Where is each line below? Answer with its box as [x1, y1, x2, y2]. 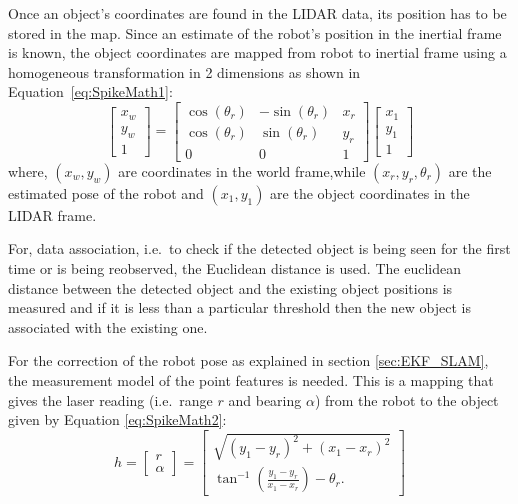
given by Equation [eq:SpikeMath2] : [8, 409, 227, 430]
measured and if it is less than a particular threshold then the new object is [8, 297, 472, 318]
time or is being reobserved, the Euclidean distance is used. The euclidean [8, 258, 461, 279]
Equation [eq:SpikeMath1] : [8, 81, 173, 102]
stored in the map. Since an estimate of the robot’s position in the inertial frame [8, 22, 502, 43]
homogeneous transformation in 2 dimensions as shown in [8, 61, 361, 82]
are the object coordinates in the [270, 182, 470, 203]
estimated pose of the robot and [8, 182, 204, 203]
